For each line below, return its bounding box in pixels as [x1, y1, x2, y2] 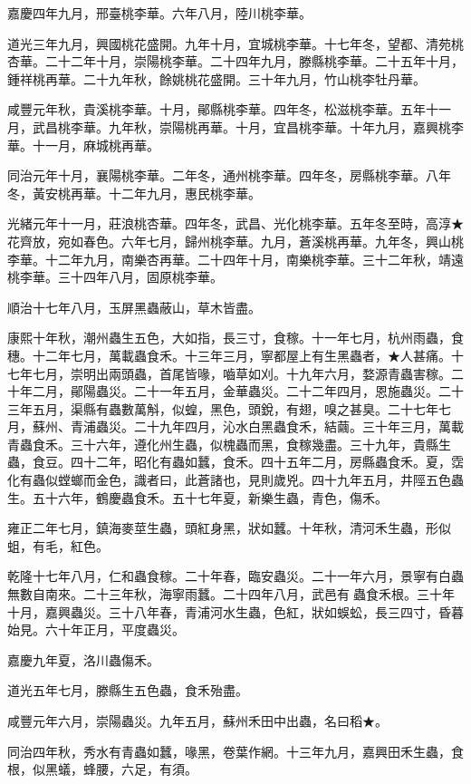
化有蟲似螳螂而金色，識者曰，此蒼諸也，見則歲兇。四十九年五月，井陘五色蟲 [7, 470, 464, 489]
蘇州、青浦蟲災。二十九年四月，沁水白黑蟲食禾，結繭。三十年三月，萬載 [32, 417, 464, 436]
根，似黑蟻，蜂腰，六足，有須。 [7, 760, 197, 779]
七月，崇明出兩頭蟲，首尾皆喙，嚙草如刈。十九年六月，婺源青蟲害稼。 [32, 363, 451, 382]
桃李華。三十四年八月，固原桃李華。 [7, 267, 223, 286]
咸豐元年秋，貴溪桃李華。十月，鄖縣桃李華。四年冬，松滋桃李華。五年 [7, 100, 426, 119]
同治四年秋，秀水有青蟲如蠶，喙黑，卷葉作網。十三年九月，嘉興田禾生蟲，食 [7, 741, 464, 760]
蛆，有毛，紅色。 [7, 536, 109, 555]
